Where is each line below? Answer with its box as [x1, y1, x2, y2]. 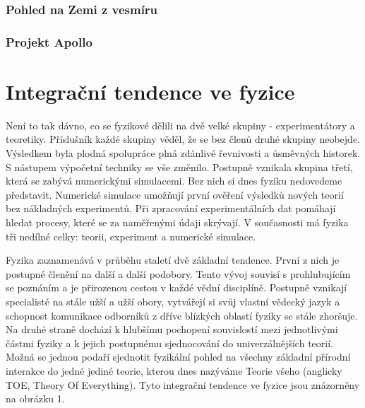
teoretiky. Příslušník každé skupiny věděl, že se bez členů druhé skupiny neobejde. [6, 132, 360, 146]
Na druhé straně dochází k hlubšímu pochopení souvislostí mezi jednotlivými [6, 322, 338, 337]
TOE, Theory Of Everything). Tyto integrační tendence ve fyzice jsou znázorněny [6, 377, 360, 392]
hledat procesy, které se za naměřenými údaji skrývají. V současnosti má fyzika [6, 214, 349, 229]
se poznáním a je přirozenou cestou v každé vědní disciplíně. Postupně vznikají [6, 280, 347, 295]
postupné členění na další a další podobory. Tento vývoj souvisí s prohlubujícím [6, 266, 351, 281]
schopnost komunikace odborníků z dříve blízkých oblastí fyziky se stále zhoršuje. [6, 308, 358, 322]
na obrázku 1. [6, 391, 65, 406]
